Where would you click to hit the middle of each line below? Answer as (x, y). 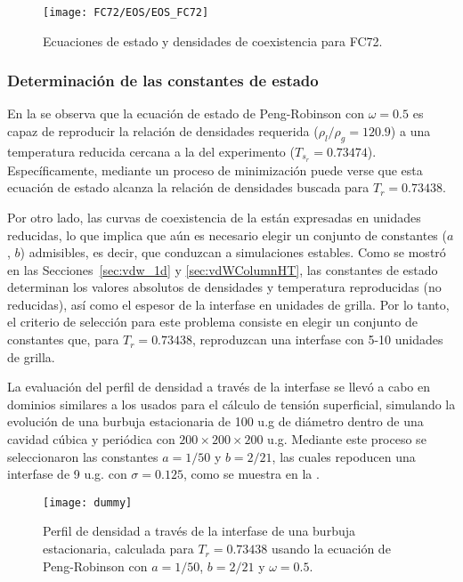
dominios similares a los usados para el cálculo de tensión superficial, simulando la (231, 404)
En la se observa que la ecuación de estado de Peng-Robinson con (186, 113)
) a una (410, 131)
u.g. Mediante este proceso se (347, 439)
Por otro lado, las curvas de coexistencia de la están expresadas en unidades (214, 217)
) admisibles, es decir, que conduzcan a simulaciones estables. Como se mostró (233, 252)
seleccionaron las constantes (83, 456)
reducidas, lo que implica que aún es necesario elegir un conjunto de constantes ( (227, 234)
